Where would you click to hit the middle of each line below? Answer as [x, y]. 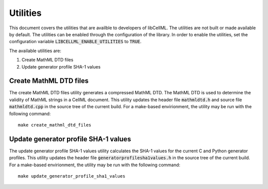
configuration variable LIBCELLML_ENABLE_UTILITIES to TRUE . [75, 42]
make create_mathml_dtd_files [55, 125]
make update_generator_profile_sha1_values [72, 176]
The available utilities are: [35, 51]
